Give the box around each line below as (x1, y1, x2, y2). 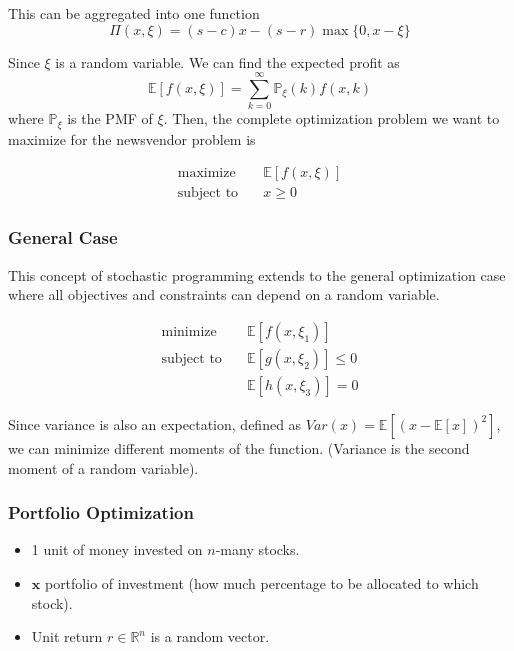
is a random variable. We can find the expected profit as (55, 51, 400, 72)
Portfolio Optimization (8, 500, 194, 525)
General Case (8, 225, 118, 250)
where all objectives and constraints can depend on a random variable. (8, 284, 440, 305)
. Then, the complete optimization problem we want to (163, 108, 500, 129)
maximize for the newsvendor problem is (8, 128, 256, 149)
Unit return (31, 626, 103, 647)
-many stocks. (215, 539, 300, 560)
